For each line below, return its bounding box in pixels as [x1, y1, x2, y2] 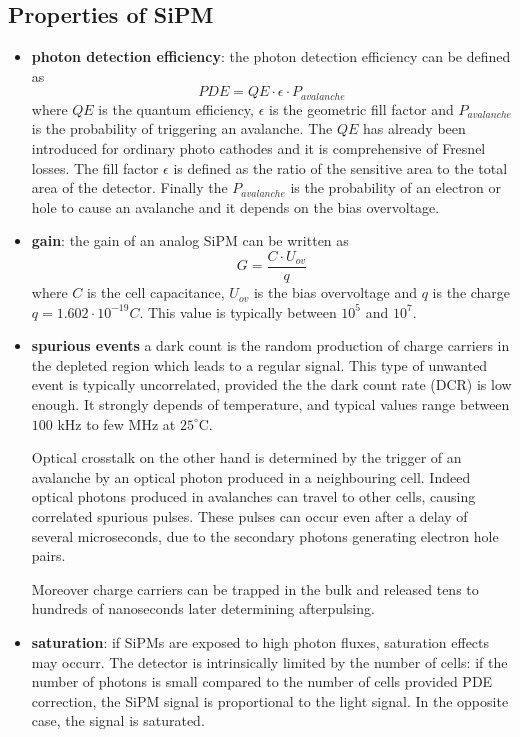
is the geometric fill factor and [269, 98, 454, 119]
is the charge [432, 282, 511, 303]
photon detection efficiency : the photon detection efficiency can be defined [31, 46, 511, 67]
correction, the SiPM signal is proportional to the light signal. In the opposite [31, 690, 509, 711]
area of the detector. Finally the [31, 177, 228, 198]
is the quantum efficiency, [98, 98, 254, 119]
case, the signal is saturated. [31, 710, 205, 731]
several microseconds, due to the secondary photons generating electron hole [31, 525, 499, 546]
